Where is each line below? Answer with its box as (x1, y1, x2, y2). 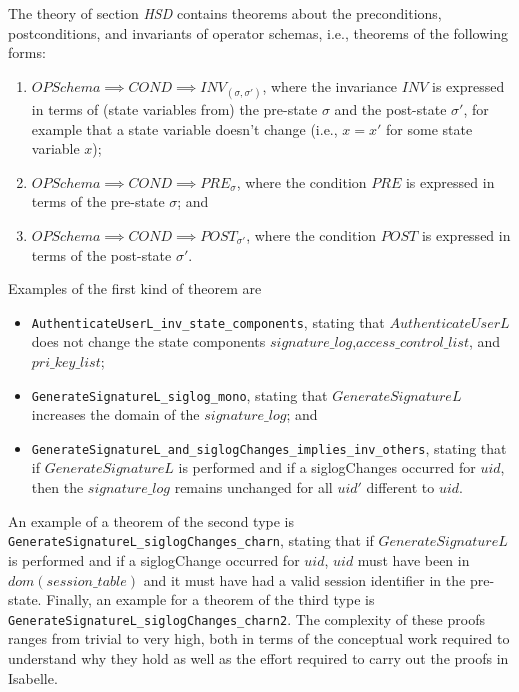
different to (366, 477, 435, 498)
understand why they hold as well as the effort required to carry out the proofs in (8, 647, 509, 668)
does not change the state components (31, 331, 266, 352)
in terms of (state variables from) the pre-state (31, 98, 318, 119)
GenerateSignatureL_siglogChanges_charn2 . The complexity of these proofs (8, 608, 485, 629)
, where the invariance (262, 75, 398, 96)
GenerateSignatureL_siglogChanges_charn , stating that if (8, 530, 374, 551)
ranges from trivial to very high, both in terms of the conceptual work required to (8, 628, 510, 649)
